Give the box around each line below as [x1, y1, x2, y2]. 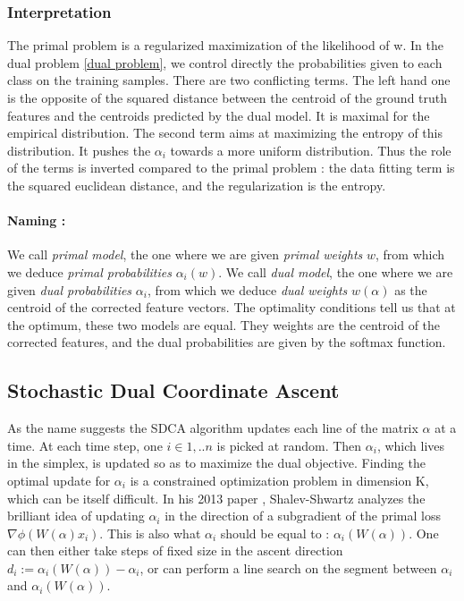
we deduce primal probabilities [7, 262, 172, 281]
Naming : [7, 211, 66, 230]
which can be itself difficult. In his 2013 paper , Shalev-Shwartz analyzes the [7, 488, 426, 507]
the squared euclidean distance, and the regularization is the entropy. [7, 175, 386, 194]
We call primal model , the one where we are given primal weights [7, 245, 363, 264]
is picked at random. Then [216, 436, 362, 454]
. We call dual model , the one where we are [218, 262, 453, 281]
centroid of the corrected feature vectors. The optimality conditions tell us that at [7, 298, 456, 317]
